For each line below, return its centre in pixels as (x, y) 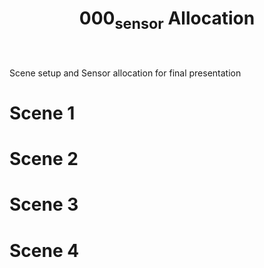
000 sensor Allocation (167, 20)
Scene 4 (44, 250)
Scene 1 (42, 113)
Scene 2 (44, 159)
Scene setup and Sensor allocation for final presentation (125, 73)
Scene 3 (44, 204)
